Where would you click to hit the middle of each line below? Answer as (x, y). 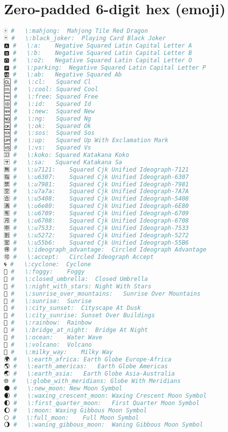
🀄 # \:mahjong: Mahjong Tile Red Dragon (76, 31)
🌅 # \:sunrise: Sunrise (48, 301)
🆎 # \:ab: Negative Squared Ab (63, 75)
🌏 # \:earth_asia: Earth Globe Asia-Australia (89, 374)
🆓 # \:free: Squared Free (51, 97)
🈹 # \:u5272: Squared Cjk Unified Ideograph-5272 (97, 235)
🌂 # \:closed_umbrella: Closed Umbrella (76, 279)
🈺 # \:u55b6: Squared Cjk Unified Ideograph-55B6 (97, 242)
